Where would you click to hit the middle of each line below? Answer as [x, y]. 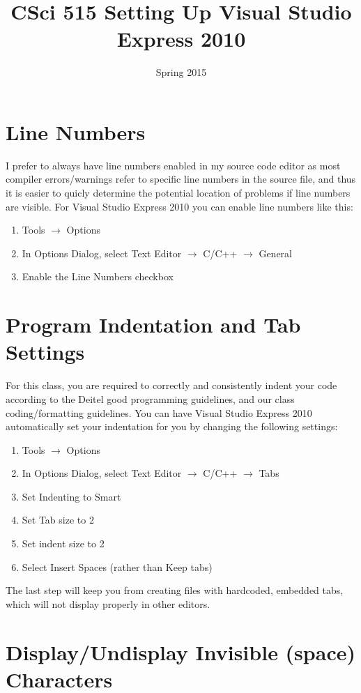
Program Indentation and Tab [153, 325]
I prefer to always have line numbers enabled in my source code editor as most [173, 165]
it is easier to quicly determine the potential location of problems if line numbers [178, 193]
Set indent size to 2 [63, 543]
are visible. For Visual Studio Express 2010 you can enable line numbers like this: [179, 206]
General [275, 253]
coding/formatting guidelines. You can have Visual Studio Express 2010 [159, 412]
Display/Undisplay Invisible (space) [180, 652]
